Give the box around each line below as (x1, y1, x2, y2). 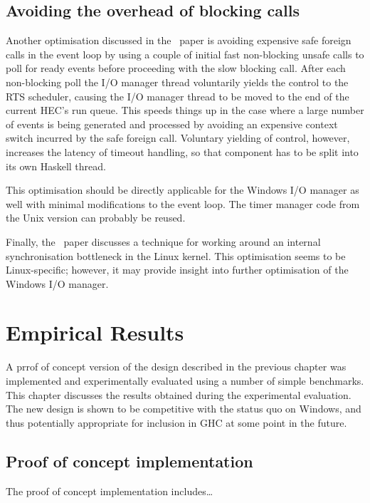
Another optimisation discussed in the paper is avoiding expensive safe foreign (6, 33, 351, 48)
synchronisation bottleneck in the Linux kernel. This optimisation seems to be (6, 248, 346, 263)
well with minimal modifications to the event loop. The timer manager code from (6, 196, 360, 211)
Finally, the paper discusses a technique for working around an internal (6, 234, 321, 249)
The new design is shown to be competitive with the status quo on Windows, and (6, 401, 361, 416)
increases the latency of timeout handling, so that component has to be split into (6, 144, 359, 159)
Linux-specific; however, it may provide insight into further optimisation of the (6, 262, 349, 277)
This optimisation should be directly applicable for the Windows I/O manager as (6, 182, 359, 197)
